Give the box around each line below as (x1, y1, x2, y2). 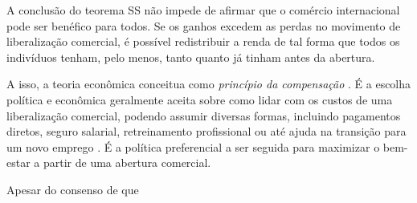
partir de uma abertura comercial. (43, 154, 211, 171)
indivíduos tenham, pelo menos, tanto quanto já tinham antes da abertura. (6, 48, 375, 65)
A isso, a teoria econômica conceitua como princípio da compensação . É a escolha (6, 75, 411, 92)
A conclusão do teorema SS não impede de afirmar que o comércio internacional (6, 2, 400, 18)
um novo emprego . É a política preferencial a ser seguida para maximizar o (6, 138, 380, 155)
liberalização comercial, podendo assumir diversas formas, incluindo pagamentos (6, 107, 401, 124)
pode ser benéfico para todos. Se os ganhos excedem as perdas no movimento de (6, 17, 401, 34)
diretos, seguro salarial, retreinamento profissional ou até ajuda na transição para (6, 123, 407, 140)
